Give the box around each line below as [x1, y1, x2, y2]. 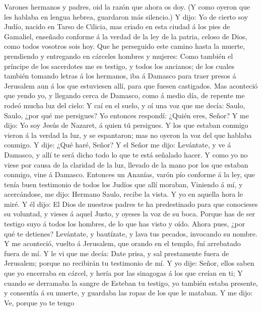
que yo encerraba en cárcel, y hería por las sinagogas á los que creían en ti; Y [4, 268, 243, 278]
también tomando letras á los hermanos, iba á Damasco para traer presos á [4, 70, 236, 81]
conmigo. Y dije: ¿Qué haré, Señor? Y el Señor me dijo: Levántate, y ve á [4, 139, 231, 150]
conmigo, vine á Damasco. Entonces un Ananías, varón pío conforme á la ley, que [4, 169, 255, 180]
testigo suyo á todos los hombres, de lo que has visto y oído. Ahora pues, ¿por [4, 218, 245, 229]
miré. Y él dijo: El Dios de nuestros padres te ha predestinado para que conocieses [4, 198, 258, 209]
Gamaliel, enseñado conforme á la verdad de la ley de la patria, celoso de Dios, [4, 31, 247, 41]
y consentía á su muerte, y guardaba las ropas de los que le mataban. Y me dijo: [4, 287, 253, 298]
